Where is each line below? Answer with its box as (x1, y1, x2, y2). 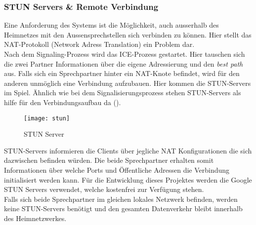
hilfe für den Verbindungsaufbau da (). (4, 97, 121, 107)
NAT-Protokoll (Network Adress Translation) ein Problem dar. (4, 39, 195, 49)
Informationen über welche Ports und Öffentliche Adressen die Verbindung (4, 165, 230, 175)
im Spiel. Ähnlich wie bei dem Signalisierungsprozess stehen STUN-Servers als (4, 87, 241, 98)
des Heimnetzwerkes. (4, 213, 67, 223)
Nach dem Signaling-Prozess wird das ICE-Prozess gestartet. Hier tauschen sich (4, 49, 245, 59)
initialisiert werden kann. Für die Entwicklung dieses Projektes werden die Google (4, 174, 252, 185)
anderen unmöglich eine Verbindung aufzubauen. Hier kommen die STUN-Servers (4, 77, 251, 88)
